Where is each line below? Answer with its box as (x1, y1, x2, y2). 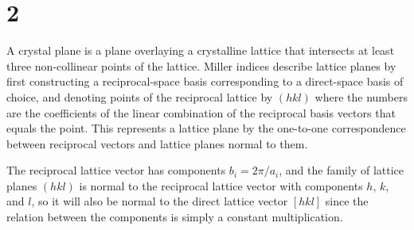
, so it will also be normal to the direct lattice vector (31, 193, 288, 209)
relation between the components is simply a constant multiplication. (6, 209, 343, 225)
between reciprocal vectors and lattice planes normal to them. (6, 135, 308, 151)
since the (325, 193, 369, 209)
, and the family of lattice (279, 162, 404, 178)
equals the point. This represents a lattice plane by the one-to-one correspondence (6, 120, 406, 136)
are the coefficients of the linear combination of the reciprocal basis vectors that (6, 104, 396, 121)
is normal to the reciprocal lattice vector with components (79, 177, 363, 194)
